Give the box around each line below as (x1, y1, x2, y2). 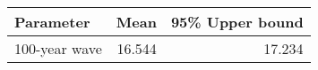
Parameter (14, 12, 90, 32)
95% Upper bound (170, 12, 304, 32)
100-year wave (14, 38, 102, 58)
